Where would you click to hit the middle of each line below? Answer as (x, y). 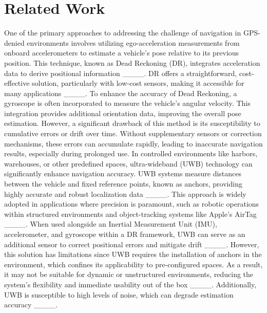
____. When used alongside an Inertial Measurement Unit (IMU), (111, 224)
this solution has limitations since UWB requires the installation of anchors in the (133, 254)
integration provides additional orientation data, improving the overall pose (123, 113)
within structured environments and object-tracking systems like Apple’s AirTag (130, 214)
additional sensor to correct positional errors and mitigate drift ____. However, (132, 244)
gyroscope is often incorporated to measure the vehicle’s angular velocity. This (127, 103)
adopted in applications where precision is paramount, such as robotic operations (132, 204)
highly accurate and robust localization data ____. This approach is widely (125, 194)
